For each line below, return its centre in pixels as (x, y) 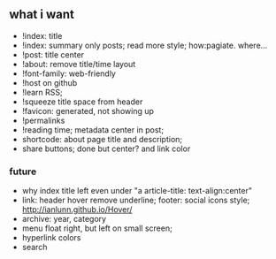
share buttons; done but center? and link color (106, 149)
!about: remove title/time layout (79, 64)
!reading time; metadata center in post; (93, 129)
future (23, 171)
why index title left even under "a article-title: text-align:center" (137, 191)
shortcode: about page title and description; (102, 139)
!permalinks (43, 120)
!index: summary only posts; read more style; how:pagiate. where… (145, 45)
